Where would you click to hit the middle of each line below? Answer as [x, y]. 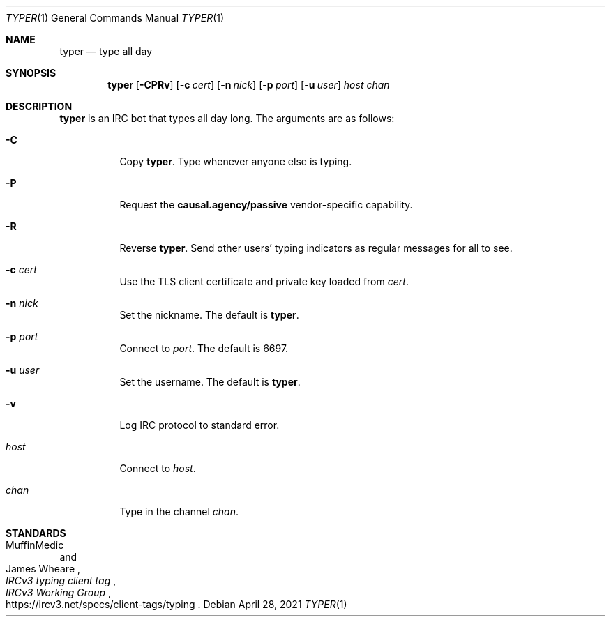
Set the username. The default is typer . [210, 382]
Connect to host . [158, 468]
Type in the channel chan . [179, 511]
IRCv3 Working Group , [59, 592]
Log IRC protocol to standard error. [199, 425]
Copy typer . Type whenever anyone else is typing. [236, 161]
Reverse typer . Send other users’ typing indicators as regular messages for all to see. [316, 248]
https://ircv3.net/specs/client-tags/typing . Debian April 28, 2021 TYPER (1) [176, 604]
